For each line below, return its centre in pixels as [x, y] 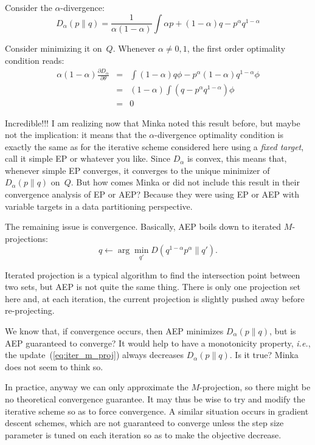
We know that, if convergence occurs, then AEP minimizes [114, 331]
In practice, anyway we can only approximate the [97, 387]
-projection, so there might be [255, 387]
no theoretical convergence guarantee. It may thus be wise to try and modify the [155, 399]
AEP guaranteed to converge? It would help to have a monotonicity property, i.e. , [158, 343]
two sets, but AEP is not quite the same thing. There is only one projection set [153, 287]
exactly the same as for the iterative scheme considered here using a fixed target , [154, 146]
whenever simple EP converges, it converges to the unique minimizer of [137, 170]
